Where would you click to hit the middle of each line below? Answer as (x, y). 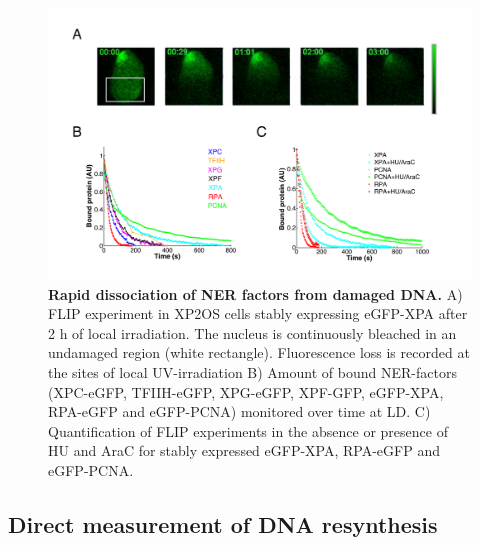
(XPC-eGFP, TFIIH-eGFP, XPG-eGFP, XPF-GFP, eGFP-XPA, (246, 391)
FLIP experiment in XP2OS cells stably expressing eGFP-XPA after (258, 313)
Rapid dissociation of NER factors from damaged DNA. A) (255, 293)
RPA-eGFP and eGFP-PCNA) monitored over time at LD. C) (239, 411)
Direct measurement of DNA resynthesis (223, 523)
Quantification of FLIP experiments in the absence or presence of (248, 430)
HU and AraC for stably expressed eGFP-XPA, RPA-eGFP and (244, 450)
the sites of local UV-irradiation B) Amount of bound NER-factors (252, 372)
